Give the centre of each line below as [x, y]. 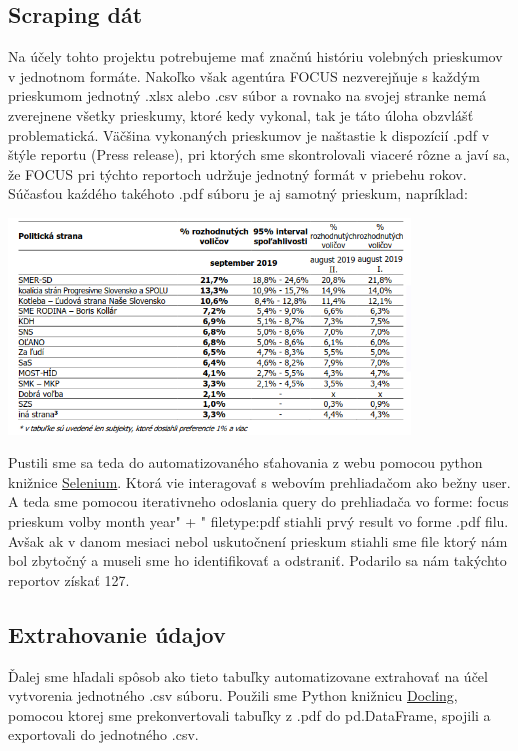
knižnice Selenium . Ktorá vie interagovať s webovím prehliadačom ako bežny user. [259, 481]
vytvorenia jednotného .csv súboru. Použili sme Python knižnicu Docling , [233, 695]
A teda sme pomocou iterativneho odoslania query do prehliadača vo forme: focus [258, 501]
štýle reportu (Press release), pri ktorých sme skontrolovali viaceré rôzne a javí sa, [259, 154]
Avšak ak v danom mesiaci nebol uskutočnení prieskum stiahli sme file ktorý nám [258, 540]
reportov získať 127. [69, 579]
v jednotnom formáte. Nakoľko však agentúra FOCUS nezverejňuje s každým [244, 75]
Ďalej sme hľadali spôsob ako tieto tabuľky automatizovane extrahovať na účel [248, 675]
